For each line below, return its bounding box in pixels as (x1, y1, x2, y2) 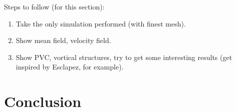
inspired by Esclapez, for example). (16, 61, 124, 72)
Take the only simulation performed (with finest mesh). (16, 18, 186, 28)
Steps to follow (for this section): (4, 1, 105, 11)
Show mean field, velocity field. (16, 35, 111, 45)
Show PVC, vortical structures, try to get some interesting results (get (16, 51, 232, 62)
